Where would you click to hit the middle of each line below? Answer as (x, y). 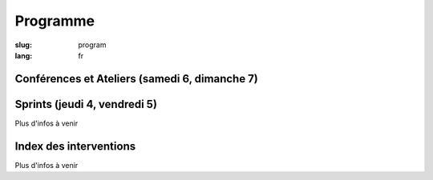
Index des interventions (75, 146)
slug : (23, 45)
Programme (55, 21)
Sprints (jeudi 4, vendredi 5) (86, 104)
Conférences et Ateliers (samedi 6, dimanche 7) (136, 79)
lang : (24, 55)
